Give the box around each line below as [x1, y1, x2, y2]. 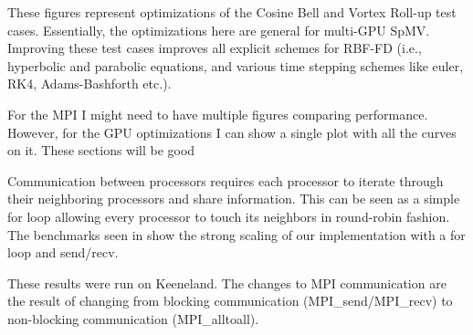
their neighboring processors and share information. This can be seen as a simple [7, 189, 460, 208]
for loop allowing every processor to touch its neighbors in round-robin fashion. [7, 206, 450, 225]
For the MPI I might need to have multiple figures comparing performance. [7, 104, 428, 123]
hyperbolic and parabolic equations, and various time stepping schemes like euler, [7, 56, 464, 75]
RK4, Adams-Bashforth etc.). [7, 74, 172, 93]
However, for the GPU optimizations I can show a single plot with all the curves [7, 122, 457, 141]
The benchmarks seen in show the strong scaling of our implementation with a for [7, 225, 466, 244]
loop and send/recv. [7, 243, 119, 262]
